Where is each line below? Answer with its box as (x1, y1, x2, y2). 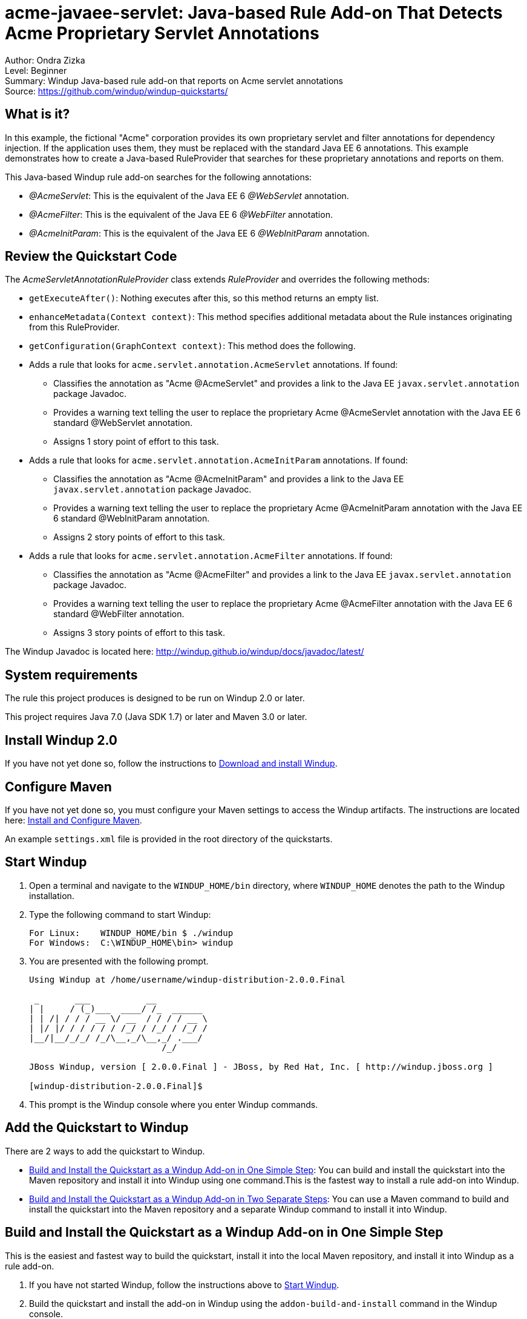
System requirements (5, 667, 138, 682)
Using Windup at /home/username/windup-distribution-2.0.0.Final (29, 974, 345, 984)
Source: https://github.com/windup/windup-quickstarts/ (5, 85, 228, 96)
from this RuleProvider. (29, 322, 120, 333)
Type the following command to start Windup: (29, 909, 211, 920)
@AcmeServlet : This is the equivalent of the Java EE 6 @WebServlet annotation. (29, 190, 349, 201)
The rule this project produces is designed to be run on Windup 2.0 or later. (5, 693, 305, 704)
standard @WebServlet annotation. (53, 417, 193, 428)
